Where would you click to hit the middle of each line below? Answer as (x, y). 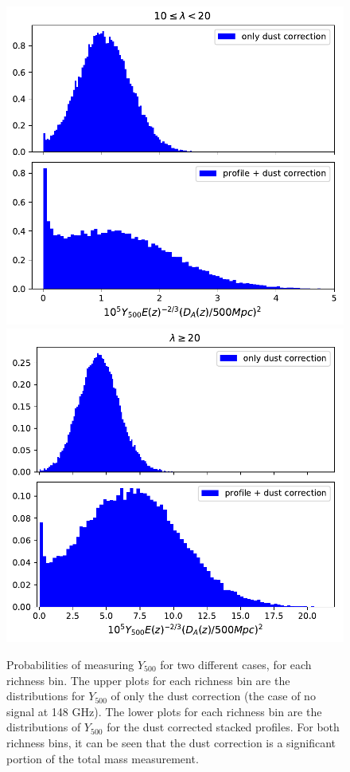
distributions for (46, 696)
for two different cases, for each (236, 664)
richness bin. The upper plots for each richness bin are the (148, 680)
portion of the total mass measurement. (103, 758)
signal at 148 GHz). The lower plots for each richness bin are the (164, 711)
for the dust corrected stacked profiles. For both (223, 727)
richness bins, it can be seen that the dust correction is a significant (171, 742)
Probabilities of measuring (70, 664)
